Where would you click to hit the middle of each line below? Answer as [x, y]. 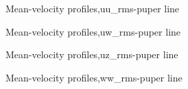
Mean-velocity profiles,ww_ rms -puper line [94, 77]
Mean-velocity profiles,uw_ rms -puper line [93, 31]
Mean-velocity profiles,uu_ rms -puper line [93, 8]
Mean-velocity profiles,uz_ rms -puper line [92, 54]
